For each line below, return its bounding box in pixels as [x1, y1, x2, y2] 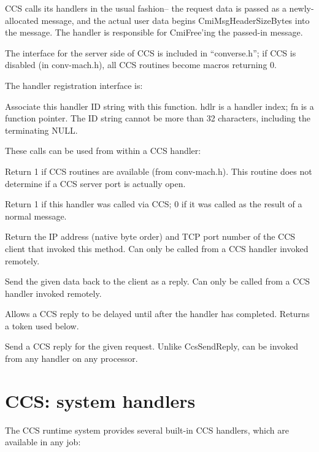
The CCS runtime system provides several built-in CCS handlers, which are [5, 423, 289, 436]
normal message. [5, 209, 67, 222]
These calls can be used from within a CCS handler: [5, 144, 201, 157]
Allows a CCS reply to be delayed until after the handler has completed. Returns [5, 307, 310, 320]
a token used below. [5, 319, 79, 332]
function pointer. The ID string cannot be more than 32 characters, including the [5, 112, 310, 124]
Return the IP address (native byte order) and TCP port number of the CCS [5, 230, 296, 243]
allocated [5, 13, 39, 26]
